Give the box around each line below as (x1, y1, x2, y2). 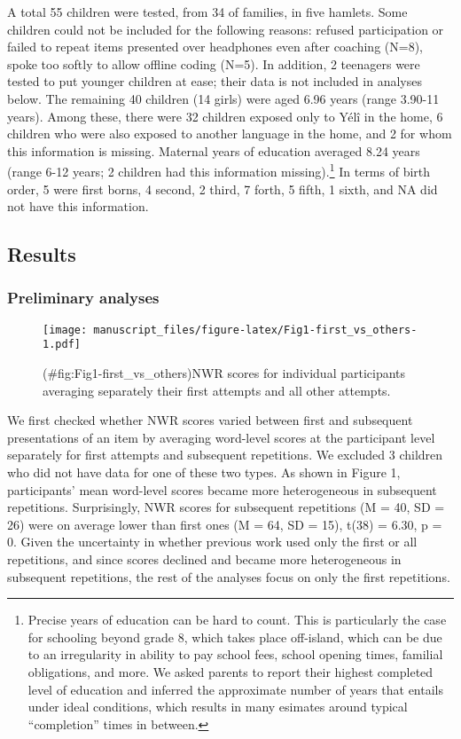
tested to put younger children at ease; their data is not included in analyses (7, 72, 422, 90)
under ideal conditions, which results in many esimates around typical (27, 697, 408, 716)
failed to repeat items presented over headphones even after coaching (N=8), (7, 37, 423, 56)
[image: (43, 323, 88, 336)
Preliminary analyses (7, 287, 160, 309)
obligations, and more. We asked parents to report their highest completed (27, 663, 434, 680)
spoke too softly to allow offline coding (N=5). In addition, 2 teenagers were (7, 54, 420, 73)
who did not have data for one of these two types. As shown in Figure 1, (7, 463, 401, 482)
